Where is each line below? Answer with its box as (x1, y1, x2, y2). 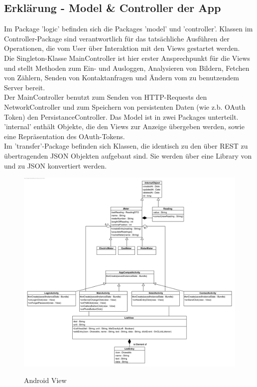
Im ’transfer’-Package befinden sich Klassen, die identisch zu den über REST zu (4, 141, 248, 151)
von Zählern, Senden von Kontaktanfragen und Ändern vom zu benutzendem (4, 72, 239, 83)
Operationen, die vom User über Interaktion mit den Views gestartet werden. (4, 43, 240, 53)
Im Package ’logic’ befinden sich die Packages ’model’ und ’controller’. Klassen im (4, 23, 253, 34)
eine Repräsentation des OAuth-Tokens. (4, 131, 125, 141)
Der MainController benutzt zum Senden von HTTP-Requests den (4, 92, 207, 102)
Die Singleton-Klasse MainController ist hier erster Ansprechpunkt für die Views (4, 52, 251, 63)
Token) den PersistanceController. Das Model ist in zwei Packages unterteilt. (4, 111, 239, 122)
